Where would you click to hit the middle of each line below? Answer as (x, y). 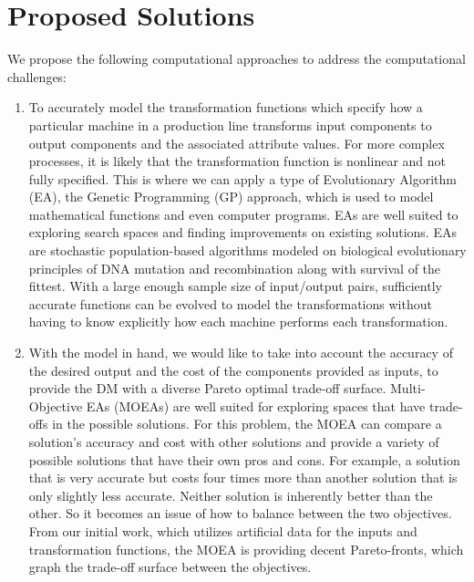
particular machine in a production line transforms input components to (230, 125)
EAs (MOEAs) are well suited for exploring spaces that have (256, 405)
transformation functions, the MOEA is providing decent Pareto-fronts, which (246, 549)
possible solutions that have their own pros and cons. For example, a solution (244, 459)
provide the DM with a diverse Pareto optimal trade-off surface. (207, 388)
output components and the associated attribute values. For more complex (237, 143)
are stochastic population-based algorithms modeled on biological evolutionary (247, 250)
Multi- (408, 388)
